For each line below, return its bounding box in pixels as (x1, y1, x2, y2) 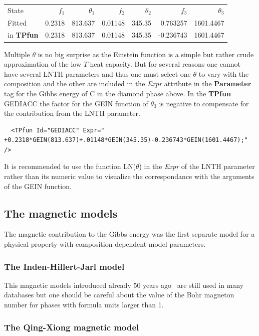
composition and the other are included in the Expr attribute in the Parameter (4, 78, 251, 89)
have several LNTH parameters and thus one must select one (4, 68, 191, 79)
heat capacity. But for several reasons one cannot (90, 59, 240, 69)
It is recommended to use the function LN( (4, 161, 136, 172)
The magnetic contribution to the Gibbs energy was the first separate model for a (4, 229, 255, 239)
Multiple (4, 49, 30, 59)
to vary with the (198, 68, 249, 79)
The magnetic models (4, 205, 118, 221)
